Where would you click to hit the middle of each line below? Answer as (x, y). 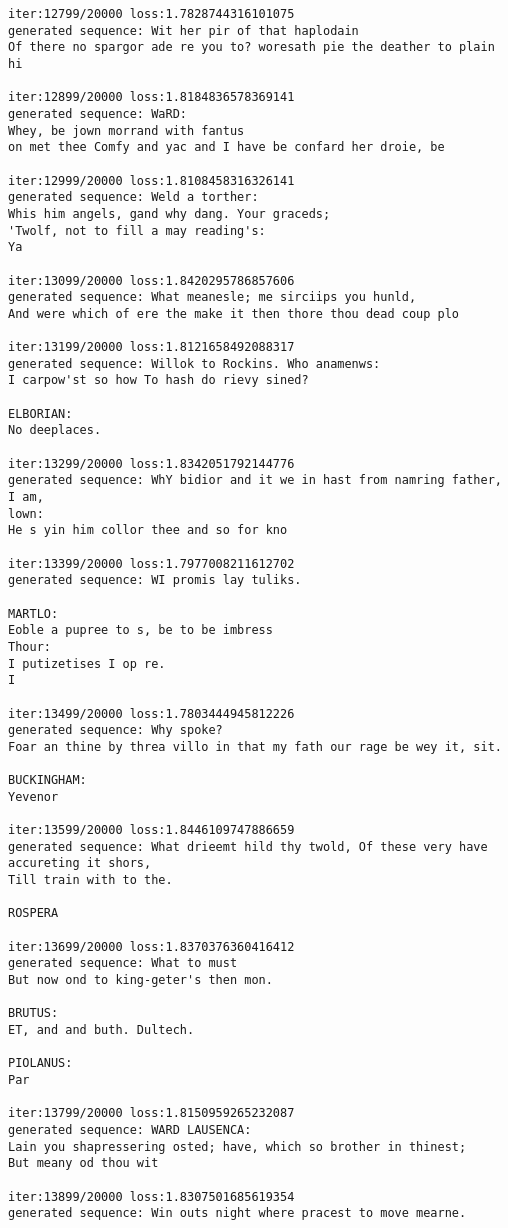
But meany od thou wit (83, 1163)
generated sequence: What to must (123, 963)
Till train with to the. (90, 880)
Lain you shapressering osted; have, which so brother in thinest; (237, 1146)
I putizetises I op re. (87, 663)
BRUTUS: (33, 1013)
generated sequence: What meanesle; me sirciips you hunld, (212, 297)
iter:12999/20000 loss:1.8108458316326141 (151, 180)
